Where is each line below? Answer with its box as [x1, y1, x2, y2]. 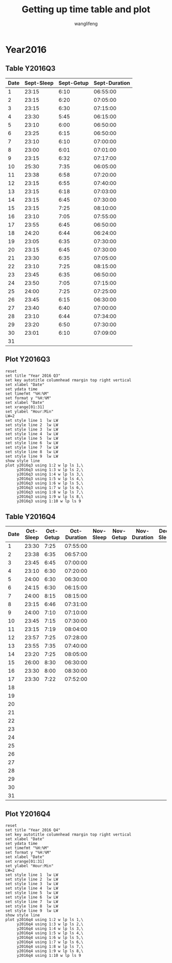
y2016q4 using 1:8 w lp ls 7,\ [16, 944, 83, 949]
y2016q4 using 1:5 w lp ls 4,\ [16, 931, 83, 936]
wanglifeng [74, 20, 98, 27]
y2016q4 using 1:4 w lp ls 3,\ [16, 926, 83, 931]
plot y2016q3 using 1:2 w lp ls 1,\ [5, 462, 83, 468]
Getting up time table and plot [21, 4, 150, 15]
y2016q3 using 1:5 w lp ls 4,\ [16, 476, 83, 481]
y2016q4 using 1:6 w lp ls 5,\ [16, 935, 83, 940]
